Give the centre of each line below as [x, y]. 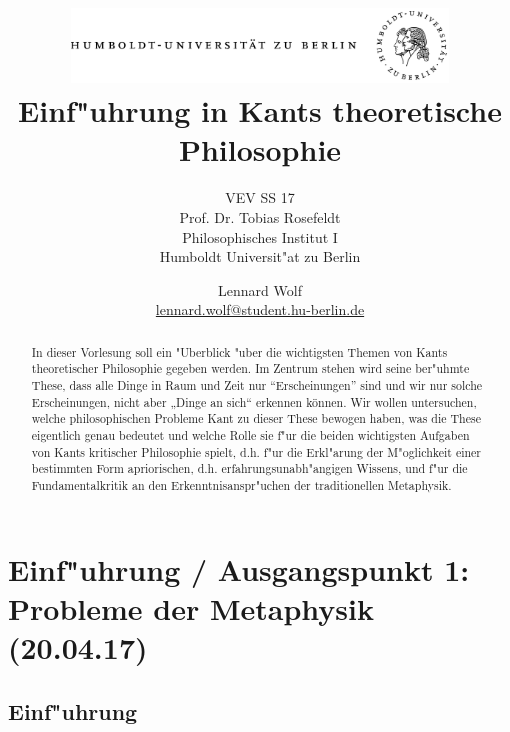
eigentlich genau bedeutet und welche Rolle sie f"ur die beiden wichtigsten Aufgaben [250, 435]
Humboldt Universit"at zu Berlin [260, 256]
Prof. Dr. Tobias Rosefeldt [260, 217]
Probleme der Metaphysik [191, 607]
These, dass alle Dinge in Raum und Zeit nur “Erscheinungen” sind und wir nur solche [257, 385]
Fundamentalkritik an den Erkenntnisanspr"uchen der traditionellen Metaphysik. [241, 485]
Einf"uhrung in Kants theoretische [260, 110]
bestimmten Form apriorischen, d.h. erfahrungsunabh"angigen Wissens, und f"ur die [249, 468]
